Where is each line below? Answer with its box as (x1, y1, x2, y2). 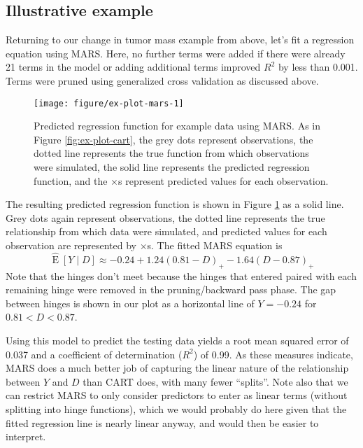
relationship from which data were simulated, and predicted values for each (6, 224, 327, 239)
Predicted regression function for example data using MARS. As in (34, 118, 320, 133)
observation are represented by (6, 237, 136, 252)
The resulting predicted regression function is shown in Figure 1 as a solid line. (6, 197, 344, 211)
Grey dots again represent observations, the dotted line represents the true (6, 210, 325, 225)
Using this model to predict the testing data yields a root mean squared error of (6, 332, 349, 347)
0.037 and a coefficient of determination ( (6, 346, 183, 361)
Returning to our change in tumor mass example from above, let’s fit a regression (6, 32, 355, 47)
